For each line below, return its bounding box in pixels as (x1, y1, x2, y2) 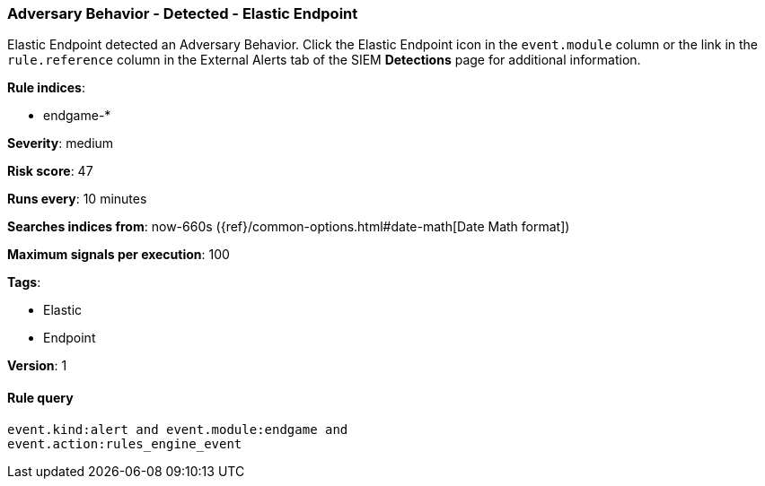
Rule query (7, 389, 74, 405)
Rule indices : (7, 80, 85, 96)
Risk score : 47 (7, 163, 93, 179)
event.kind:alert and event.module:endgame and (7, 421, 348, 437)
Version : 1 (7, 358, 67, 374)
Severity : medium (7, 135, 114, 152)
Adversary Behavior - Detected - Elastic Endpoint (7, 4, 358, 22)
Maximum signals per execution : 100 (7, 247, 230, 263)
